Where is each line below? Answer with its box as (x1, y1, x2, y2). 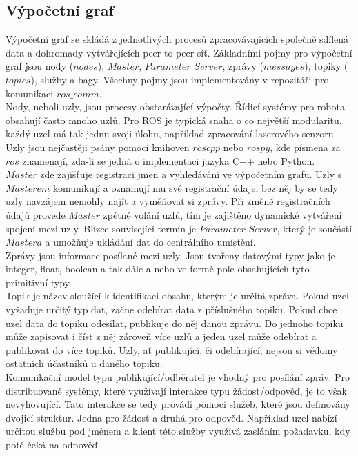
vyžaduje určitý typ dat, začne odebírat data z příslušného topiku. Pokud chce (6, 302, 337, 317)
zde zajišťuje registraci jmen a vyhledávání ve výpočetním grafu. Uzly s (40, 167, 342, 181)
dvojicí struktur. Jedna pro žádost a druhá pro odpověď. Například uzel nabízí (6, 410, 337, 424)
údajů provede (6, 207, 66, 221)
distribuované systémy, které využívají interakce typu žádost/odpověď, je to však (6, 383, 347, 397)
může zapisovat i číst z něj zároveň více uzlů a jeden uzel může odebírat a (6, 329, 317, 344)
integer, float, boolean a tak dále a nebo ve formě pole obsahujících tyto (6, 261, 310, 276)
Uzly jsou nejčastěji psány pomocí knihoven (6, 139, 190, 154)
